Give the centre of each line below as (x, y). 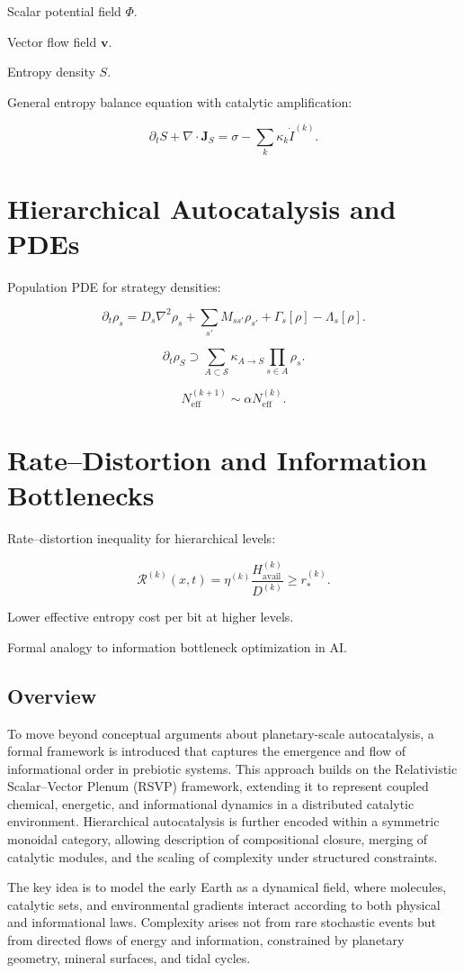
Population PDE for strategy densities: (114, 286)
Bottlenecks (81, 495)
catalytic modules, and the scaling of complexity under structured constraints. (223, 856)
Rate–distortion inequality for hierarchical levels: (142, 537)
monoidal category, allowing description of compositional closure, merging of (218, 839)
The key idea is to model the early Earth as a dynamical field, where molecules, (227, 887)
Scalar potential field (64, 11)
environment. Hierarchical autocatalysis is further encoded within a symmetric (223, 821)
